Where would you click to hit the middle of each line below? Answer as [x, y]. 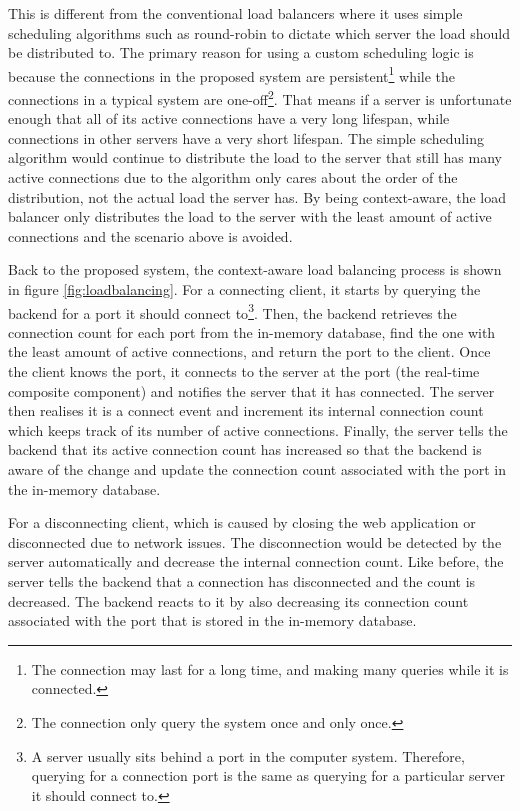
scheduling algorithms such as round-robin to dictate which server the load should [259, 32]
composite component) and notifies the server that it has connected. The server [251, 390]
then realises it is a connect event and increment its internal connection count [246, 410]
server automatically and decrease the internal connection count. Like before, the [256, 561]
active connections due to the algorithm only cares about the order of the [233, 177]
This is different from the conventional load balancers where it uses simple [235, 13]
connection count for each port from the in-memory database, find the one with [252, 331]
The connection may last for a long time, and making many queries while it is [270, 668]
